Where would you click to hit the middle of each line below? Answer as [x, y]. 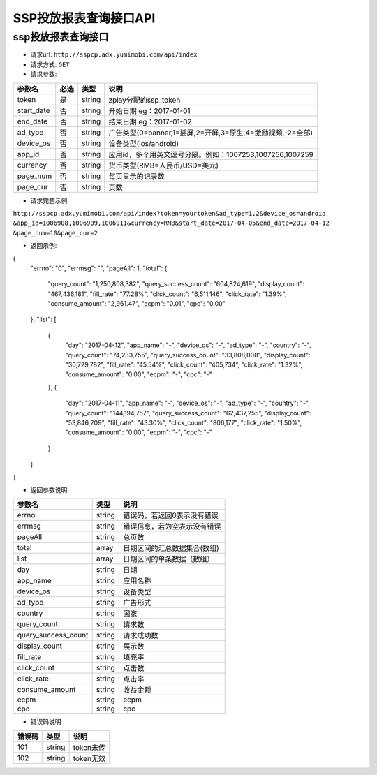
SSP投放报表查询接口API [84, 18]
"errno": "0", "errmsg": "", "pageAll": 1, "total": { [99, 268]
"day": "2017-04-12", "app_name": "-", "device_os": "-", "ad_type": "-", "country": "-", [188, 345]
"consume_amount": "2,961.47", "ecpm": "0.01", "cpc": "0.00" [137, 304]
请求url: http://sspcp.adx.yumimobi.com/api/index [114, 54]
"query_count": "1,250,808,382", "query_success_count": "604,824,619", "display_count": [176, 284]
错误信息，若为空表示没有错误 [172, 526]
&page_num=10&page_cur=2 [55, 233]
